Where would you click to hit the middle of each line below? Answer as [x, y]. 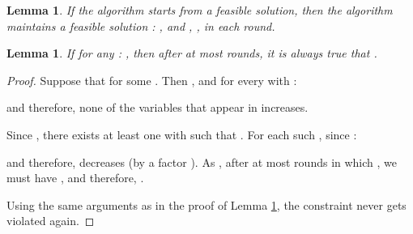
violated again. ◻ [51, 221]
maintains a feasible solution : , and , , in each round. [141, 26]
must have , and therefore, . [75, 178]
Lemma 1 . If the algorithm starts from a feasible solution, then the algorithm [200, 10]
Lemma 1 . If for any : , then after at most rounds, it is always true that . [192, 53]
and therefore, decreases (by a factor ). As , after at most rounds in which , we [202, 162]
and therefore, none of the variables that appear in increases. [158, 107]
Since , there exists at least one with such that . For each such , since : [182, 134]
